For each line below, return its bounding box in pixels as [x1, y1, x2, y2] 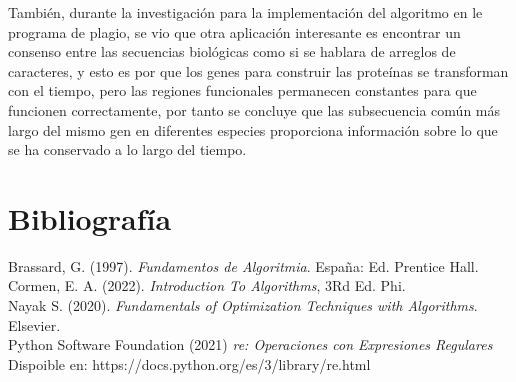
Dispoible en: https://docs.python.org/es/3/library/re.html [8, 353, 371, 374]
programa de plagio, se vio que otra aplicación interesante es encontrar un [8, 21, 461, 42]
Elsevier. [8, 314, 61, 335]
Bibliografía [8, 197, 172, 238]
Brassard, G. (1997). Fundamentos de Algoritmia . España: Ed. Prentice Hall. [8, 255, 479, 276]
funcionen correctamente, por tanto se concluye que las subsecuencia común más [8, 99, 500, 120]
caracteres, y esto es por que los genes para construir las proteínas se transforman [8, 60, 509, 81]
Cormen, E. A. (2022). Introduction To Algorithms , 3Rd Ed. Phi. [8, 275, 406, 296]
